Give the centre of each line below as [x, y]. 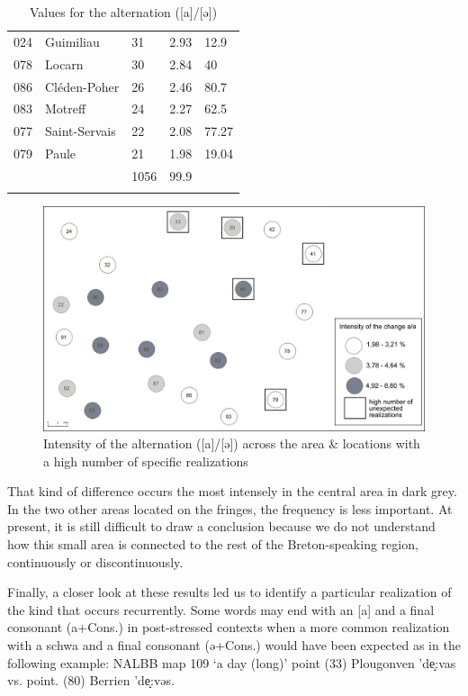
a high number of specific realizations [146, 461]
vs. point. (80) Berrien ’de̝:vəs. [91, 680]
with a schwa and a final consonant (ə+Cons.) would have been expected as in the [234, 645]
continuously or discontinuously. [95, 561]
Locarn [64, 63]
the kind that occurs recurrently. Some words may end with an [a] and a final [221, 609]
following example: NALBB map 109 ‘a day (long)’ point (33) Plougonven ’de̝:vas [232, 662]
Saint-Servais [81, 131]
